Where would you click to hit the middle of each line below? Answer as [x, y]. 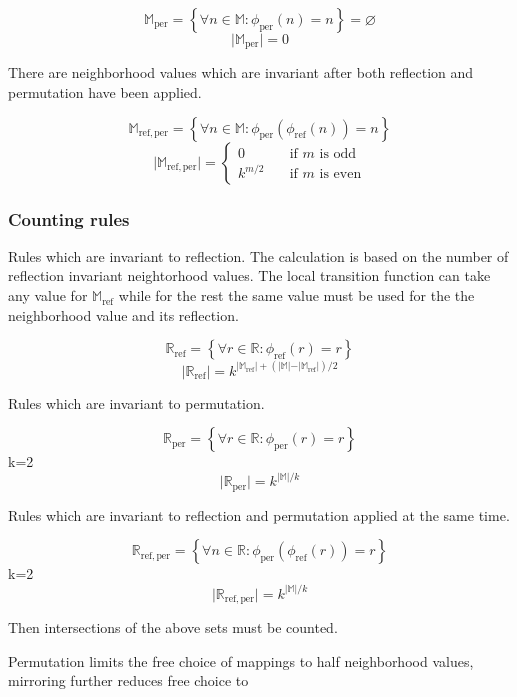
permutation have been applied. [105, 92]
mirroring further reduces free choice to [128, 680]
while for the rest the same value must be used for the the [296, 295]
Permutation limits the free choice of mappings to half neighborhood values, [241, 660]
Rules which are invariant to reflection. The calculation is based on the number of [258, 255]
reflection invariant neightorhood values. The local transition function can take [249, 275]
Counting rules [69, 218]
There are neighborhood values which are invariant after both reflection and [241, 72]
